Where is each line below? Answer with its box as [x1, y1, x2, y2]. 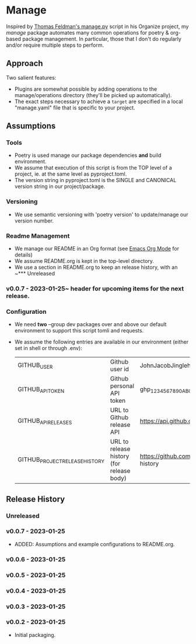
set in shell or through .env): [14, 345, 83, 352]
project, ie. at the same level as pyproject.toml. [14, 170, 127, 177]
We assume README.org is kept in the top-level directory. [14, 258, 155, 265]
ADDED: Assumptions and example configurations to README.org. [14, 540, 175, 547]
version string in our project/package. [14, 183, 106, 190]
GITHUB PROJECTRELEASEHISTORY [17, 455, 105, 464]
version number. [14, 217, 54, 224]
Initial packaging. [14, 631, 56, 638]
